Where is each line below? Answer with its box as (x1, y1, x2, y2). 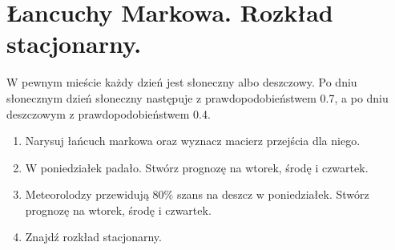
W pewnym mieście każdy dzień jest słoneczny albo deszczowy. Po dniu (6, 74, 357, 91)
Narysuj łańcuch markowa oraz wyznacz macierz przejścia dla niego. (25, 132, 361, 149)
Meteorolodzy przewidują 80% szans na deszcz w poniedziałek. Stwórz (25, 186, 369, 203)
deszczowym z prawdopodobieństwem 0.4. (6, 105, 211, 122)
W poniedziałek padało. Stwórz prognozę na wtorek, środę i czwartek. (25, 159, 369, 175)
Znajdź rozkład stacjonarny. (25, 228, 162, 245)
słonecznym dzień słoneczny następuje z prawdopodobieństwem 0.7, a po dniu (6, 89, 389, 106)
